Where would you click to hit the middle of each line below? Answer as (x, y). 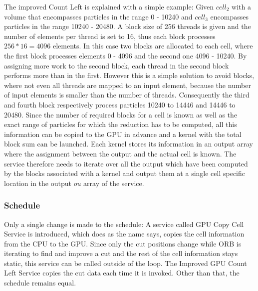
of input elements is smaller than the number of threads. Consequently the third (127, 95)
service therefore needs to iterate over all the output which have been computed (126, 163)
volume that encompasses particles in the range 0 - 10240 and (98, 16)
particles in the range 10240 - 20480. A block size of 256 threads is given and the (128, 26)
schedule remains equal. (40, 283)
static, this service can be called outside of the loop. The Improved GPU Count (126, 263)
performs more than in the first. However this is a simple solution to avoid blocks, (129, 75)
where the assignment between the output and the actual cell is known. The (120, 153)
